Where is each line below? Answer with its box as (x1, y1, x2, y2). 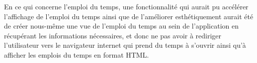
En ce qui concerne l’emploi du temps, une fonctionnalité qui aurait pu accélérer (4, 1, 249, 11)
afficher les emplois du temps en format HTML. (4, 49, 149, 60)
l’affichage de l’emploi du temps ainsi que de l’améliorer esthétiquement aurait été (4, 11, 254, 21)
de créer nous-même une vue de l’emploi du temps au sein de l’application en (4, 21, 239, 31)
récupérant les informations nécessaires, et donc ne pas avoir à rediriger (4, 30, 222, 40)
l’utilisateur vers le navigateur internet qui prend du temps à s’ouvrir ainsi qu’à (4, 40, 246, 50)
